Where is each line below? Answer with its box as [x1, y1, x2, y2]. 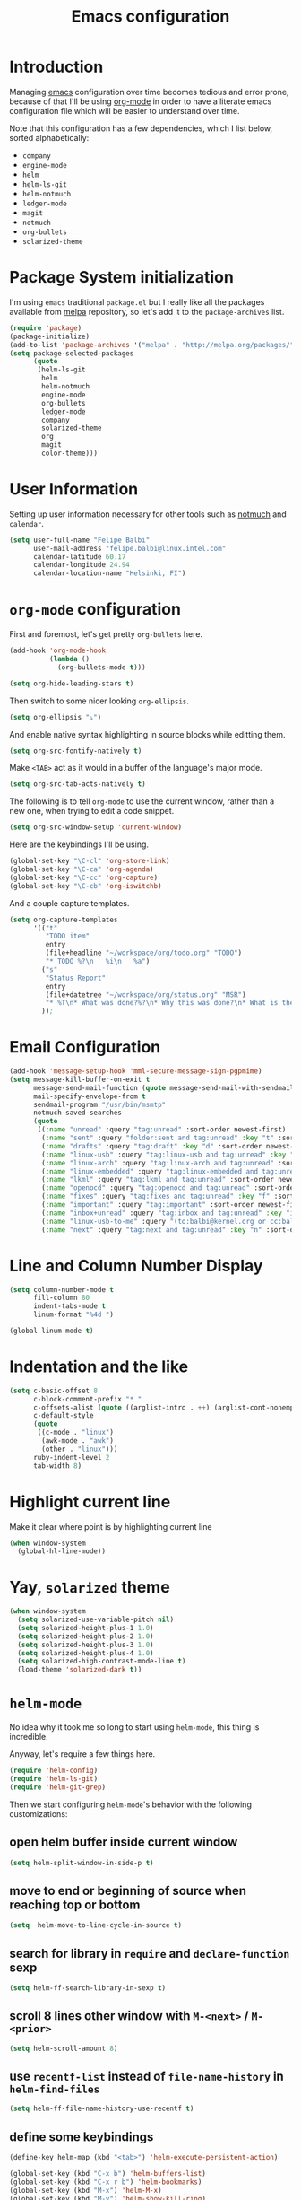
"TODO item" [45, 931, 90, 941]
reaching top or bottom [9, 1897, 141, 1912]
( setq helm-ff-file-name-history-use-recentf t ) [9, 2104, 194, 2114]
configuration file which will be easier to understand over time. [9, 105, 240, 116]
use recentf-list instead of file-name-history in [9, 2068, 284, 2083]
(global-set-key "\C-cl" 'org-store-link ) [9, 857, 170, 866]
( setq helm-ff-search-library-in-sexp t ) [9, 1983, 167, 1993]
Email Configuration [9, 1037, 161, 1058]
